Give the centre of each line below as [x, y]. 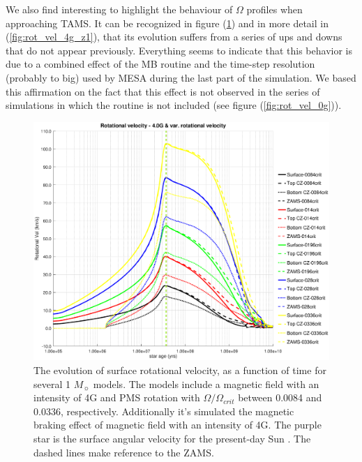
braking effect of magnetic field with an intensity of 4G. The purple [178, 425]
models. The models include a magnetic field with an [206, 383]
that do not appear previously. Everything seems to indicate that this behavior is [179, 50]
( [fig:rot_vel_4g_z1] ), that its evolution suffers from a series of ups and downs [174, 37]
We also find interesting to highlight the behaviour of [119, 9]
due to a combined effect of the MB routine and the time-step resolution [160, 64]
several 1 [52, 383]
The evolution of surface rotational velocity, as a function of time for [180, 370]
